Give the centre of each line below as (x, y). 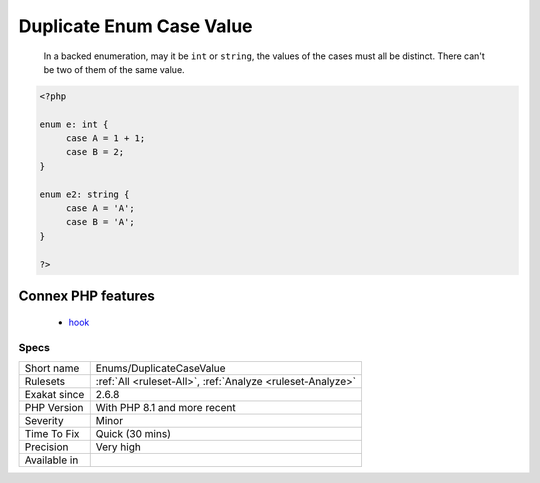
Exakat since (54, 394)
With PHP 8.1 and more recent (165, 407)
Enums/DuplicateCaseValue (160, 368)
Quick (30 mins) (133, 433)
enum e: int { (74, 124)
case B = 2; (95, 152)
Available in (51, 460)
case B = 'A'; (100, 222)
